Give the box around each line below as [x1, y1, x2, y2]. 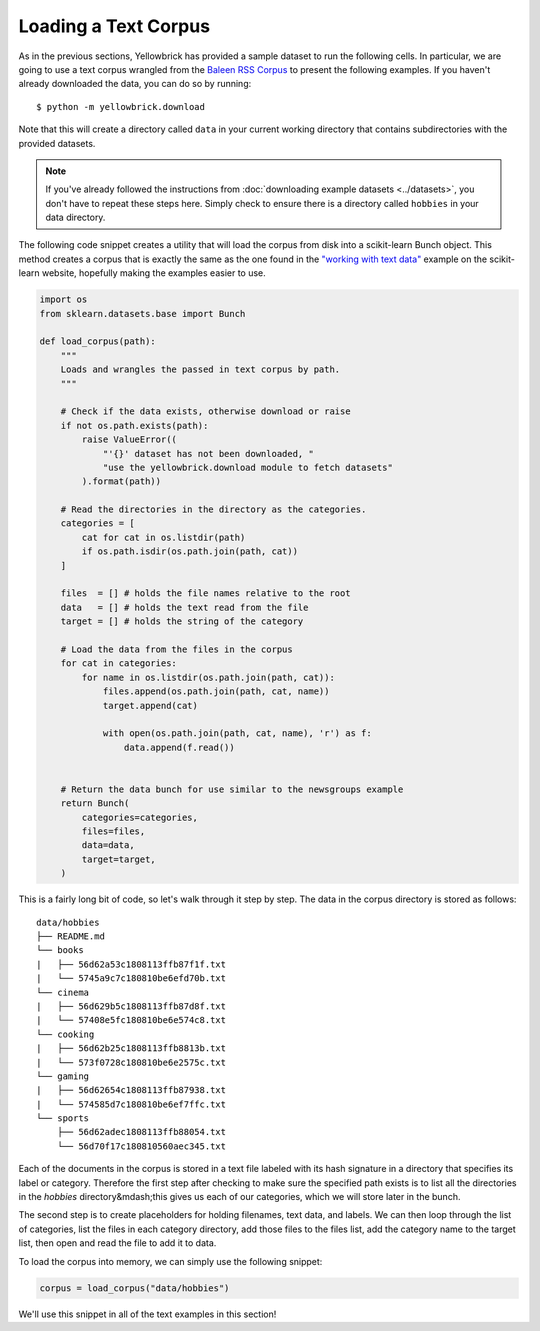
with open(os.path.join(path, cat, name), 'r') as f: [102, 728, 372, 739]
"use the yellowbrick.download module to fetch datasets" [102, 461, 394, 473]
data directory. [45, 211, 106, 224]
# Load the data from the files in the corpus [60, 643, 294, 655]
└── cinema [36, 986, 90, 998]
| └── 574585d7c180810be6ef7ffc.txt [36, 1098, 227, 1110]
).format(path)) [81, 476, 162, 487]
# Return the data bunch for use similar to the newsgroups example [60, 783, 404, 795]
